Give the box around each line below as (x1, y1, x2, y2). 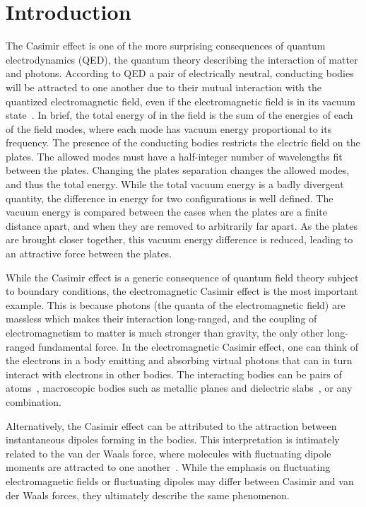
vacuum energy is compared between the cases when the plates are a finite (6, 204, 327, 219)
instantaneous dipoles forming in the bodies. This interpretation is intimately (6, 432, 340, 447)
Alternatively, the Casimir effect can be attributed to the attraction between (6, 418, 337, 433)
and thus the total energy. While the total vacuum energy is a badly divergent (6, 177, 344, 192)
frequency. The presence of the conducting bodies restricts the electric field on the (6, 135, 360, 150)
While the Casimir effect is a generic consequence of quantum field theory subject (6, 269, 359, 284)
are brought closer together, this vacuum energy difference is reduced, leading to (6, 232, 353, 247)
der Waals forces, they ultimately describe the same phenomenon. (6, 487, 290, 502)
